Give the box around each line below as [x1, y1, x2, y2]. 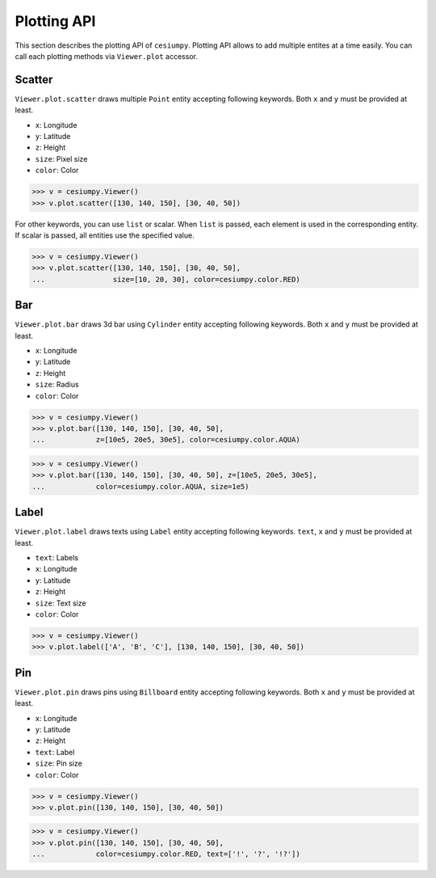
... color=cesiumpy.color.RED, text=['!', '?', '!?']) [31, 850, 300, 859]
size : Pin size [35, 758, 82, 768]
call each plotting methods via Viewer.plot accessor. [15, 51, 198, 61]
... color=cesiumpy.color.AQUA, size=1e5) [31, 482, 249, 491]
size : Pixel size [35, 154, 88, 163]
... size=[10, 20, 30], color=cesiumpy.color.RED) [31, 275, 300, 284]
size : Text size [35, 598, 86, 608]
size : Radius [35, 380, 80, 390]
